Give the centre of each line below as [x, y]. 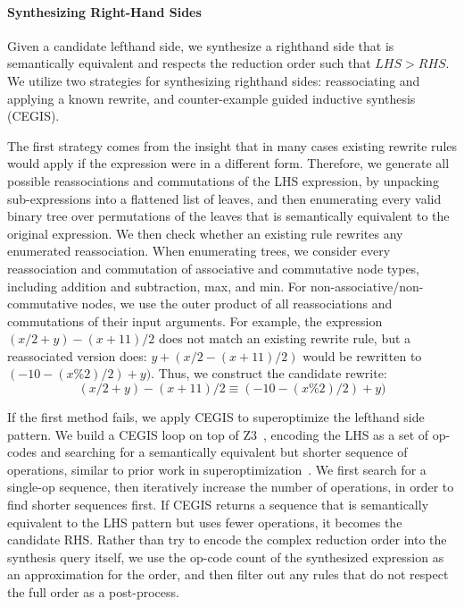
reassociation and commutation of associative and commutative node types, [214, 268]
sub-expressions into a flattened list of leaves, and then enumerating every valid [224, 198]
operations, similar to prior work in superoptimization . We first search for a [217, 469]
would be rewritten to [362, 355]
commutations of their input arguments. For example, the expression [195, 320]
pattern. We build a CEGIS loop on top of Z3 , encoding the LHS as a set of [218, 434]
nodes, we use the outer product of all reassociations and [237, 303]
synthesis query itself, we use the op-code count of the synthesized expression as [226, 556]
